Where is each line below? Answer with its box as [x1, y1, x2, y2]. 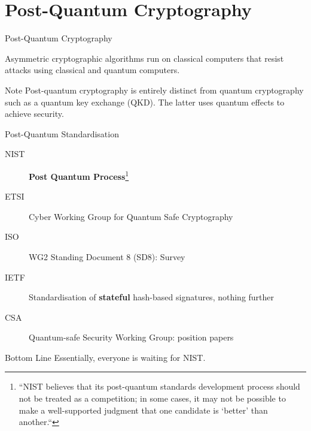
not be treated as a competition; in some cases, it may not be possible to [19, 392, 286, 405]
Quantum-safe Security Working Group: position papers [29, 331, 234, 343]
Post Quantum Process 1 [29, 168, 129, 182]
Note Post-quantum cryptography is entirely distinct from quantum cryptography [5, 83, 304, 96]
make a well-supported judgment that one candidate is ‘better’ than [19, 403, 268, 416]
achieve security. [5, 107, 64, 120]
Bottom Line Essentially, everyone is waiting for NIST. [5, 351, 206, 363]
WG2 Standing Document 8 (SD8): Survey [29, 250, 185, 263]
